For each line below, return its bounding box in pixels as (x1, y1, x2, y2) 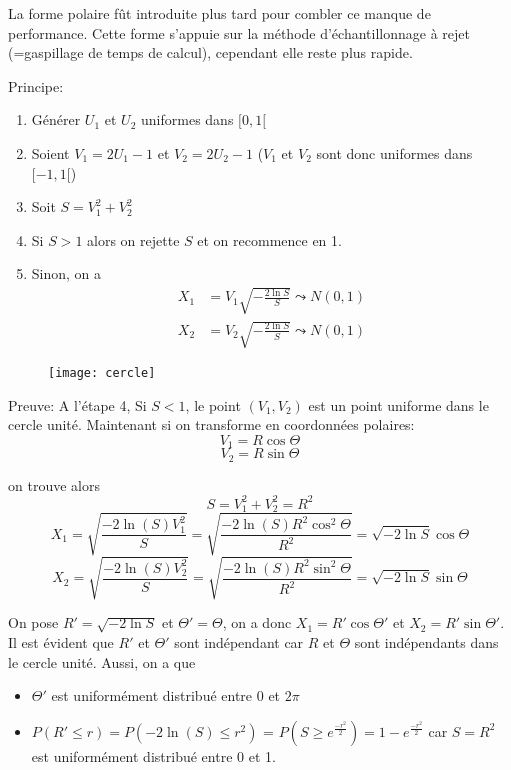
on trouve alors (8, 474, 100, 495)
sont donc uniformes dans (316, 142, 473, 163)
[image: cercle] (48, 366, 156, 381)
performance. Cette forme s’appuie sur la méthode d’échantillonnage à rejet (8, 22, 470, 43)
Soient (31, 142, 70, 163)
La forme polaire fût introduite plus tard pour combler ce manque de (8, 3, 431, 23)
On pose (8, 612, 59, 633)
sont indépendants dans (354, 632, 499, 653)
